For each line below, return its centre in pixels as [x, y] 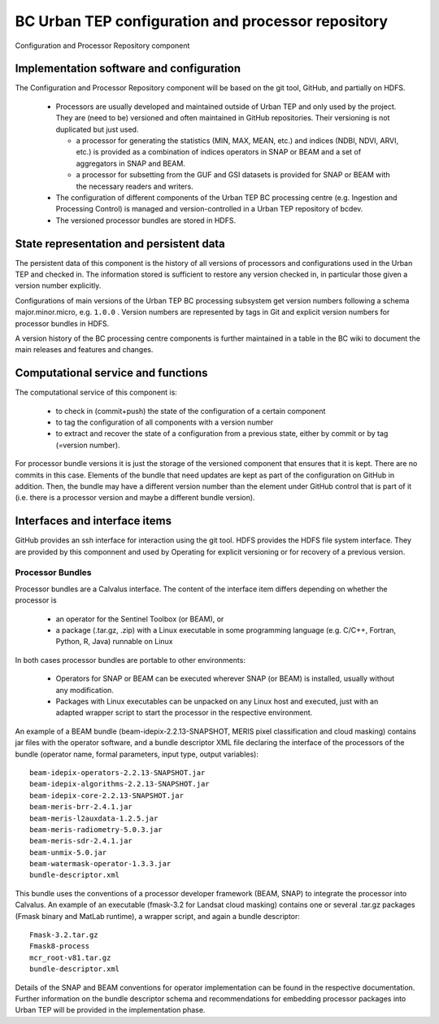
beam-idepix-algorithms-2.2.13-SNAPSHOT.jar [120, 784]
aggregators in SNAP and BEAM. [131, 163]
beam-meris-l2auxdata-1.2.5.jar [94, 818]
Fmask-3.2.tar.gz [64, 935]
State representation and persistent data [120, 244]
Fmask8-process [60, 946]
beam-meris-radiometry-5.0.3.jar [96, 829]
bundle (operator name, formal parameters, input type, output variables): [137, 754]
